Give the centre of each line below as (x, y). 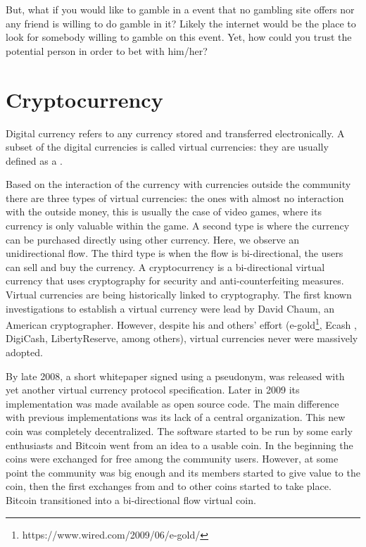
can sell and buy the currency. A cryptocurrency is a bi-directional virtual (165, 266)
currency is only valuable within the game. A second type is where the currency (178, 226)
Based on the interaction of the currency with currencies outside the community (178, 184)
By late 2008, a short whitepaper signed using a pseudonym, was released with (175, 376)
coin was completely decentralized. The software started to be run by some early (179, 431)
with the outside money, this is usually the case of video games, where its (164, 212)
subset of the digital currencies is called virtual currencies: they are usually (167, 147)
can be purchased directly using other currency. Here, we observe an (152, 239)
